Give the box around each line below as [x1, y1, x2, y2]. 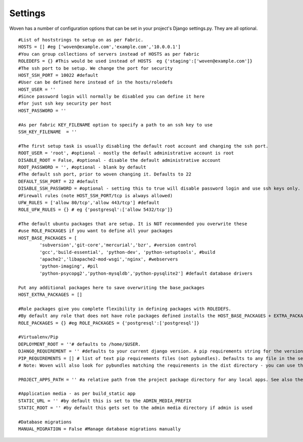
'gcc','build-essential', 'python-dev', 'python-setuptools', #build [39, 249, 216, 255]
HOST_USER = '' [18, 86, 56, 92]
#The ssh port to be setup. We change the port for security [18, 65, 173, 71]
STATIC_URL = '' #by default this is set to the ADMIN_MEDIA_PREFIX [18, 397, 191, 404]
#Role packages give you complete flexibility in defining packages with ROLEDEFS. [18, 306, 232, 312]
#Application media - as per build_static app [18, 391, 136, 396]
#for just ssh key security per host [18, 101, 112, 106]
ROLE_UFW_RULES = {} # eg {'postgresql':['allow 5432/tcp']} [18, 207, 173, 212]
